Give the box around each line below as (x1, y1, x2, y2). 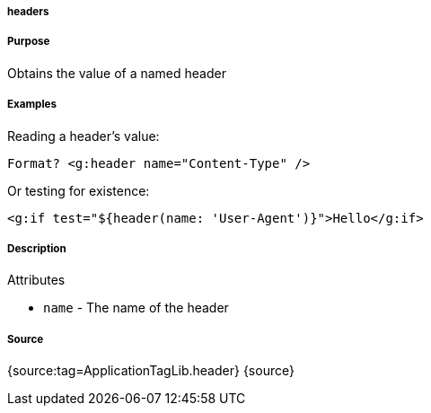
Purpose (7, 35, 50, 48)
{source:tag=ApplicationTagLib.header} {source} (7, 363, 295, 379)
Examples (7, 98, 57, 111)
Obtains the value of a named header (7, 65, 226, 81)
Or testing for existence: (7, 182, 150, 198)
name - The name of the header (43, 300, 229, 316)
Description (7, 242, 66, 255)
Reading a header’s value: (7, 127, 160, 144)
